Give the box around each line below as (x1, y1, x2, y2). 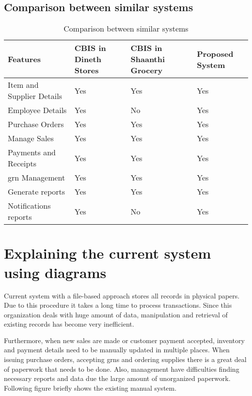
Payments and (8, 147, 56, 158)
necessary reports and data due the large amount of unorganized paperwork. (4, 373, 231, 383)
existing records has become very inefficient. (4, 319, 134, 329)
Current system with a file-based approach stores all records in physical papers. (4, 290, 240, 300)
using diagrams (4, 262, 107, 282)
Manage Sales (8, 132, 54, 144)
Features (8, 53, 41, 65)
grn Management (8, 172, 65, 183)
